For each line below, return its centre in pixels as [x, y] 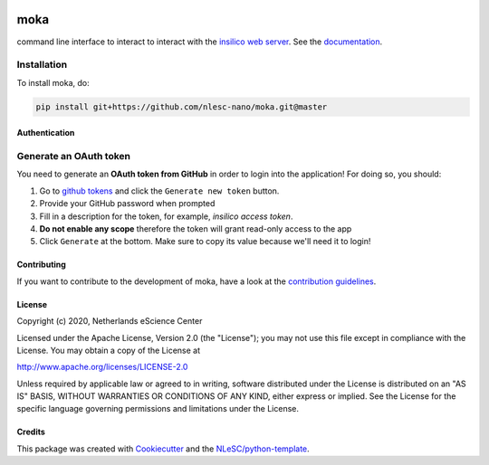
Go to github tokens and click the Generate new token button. [159, 191]
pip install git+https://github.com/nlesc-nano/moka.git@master [182, 107]
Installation [42, 65]
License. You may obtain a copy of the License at [109, 350]
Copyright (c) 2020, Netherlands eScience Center [110, 321]
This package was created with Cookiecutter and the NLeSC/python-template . [163, 449]
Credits [31, 432]
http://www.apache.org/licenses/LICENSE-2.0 [102, 367]
